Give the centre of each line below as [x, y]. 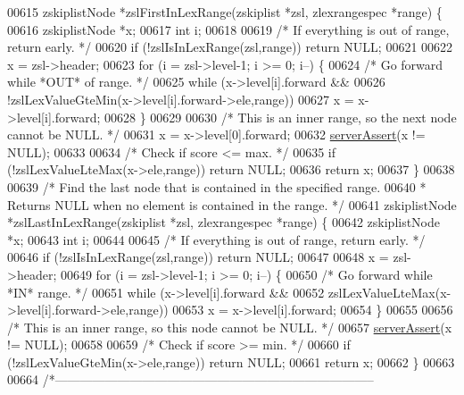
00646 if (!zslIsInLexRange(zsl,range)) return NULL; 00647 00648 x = [198, 257]
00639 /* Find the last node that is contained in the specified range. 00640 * [217, 186]
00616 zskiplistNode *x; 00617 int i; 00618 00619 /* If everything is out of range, [228, 29]
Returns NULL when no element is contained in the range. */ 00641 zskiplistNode [232, 204]
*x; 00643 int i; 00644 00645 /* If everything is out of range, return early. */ [216, 239]
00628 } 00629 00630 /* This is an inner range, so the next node [280, 117]
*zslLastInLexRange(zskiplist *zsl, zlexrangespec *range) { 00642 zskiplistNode [224, 222]
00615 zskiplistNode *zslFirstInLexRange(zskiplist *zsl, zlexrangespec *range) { [225, 12]
